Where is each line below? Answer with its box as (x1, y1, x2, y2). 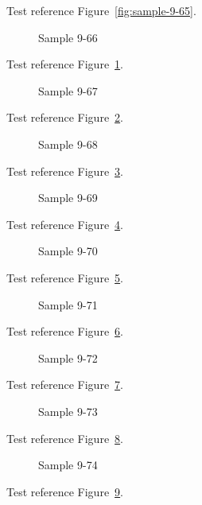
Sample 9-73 (38, 402, 98, 419)
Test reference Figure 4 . (6, 216, 123, 232)
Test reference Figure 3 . (6, 162, 123, 179)
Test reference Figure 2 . (6, 109, 123, 126)
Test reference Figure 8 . (6, 429, 123, 446)
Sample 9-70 (38, 243, 98, 259)
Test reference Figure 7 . (6, 376, 123, 393)
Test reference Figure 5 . (6, 269, 123, 286)
